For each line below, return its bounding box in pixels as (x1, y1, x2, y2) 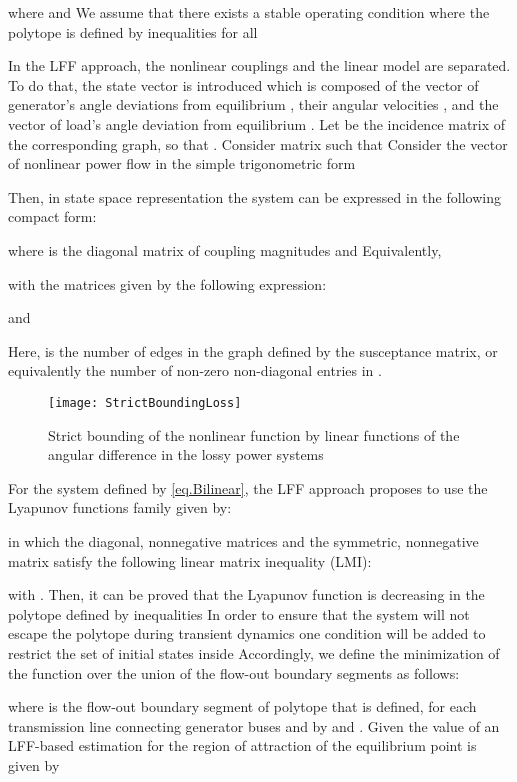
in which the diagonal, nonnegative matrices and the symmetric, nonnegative (8, 530, 479, 551)
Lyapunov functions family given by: (8, 497, 232, 518)
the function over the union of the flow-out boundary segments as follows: (8, 662, 460, 683)
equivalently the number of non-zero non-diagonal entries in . (8, 360, 382, 381)
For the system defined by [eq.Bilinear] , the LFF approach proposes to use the (8, 477, 488, 498)
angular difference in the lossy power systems (48, 444, 324, 465)
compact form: (8, 206, 97, 227)
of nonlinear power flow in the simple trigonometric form (8, 153, 356, 174)
